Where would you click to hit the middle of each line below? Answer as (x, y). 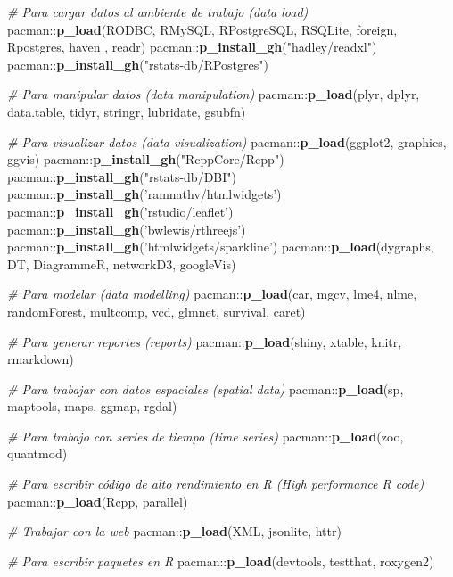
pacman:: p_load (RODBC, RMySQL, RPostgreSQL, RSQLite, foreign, (202, 29)
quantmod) (37, 453)
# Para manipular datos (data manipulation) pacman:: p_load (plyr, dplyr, (214, 94)
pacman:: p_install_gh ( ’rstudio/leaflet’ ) (120, 211)
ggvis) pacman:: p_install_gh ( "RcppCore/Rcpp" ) (146, 159)
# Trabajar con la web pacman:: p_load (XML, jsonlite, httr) (174, 531)
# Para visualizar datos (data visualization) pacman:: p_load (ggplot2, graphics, (227, 141)
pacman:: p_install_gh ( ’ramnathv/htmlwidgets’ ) (144, 194)
